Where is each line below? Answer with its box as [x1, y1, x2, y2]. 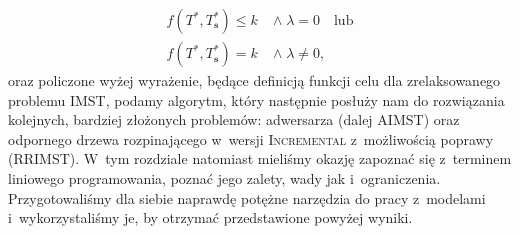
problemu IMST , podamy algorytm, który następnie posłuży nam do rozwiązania [8, 89, 505, 110]
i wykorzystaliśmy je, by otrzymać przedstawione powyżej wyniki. [8, 207, 413, 228]
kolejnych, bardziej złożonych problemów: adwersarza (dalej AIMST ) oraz [8, 109, 460, 130]
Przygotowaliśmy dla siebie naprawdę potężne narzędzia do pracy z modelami [8, 187, 486, 208]
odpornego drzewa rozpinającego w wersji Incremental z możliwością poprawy [8, 128, 494, 149]
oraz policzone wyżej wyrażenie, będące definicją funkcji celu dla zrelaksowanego [8, 70, 501, 91]
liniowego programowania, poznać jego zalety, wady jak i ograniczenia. [8, 168, 441, 189]
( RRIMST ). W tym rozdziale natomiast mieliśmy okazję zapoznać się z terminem [8, 148, 512, 169]
